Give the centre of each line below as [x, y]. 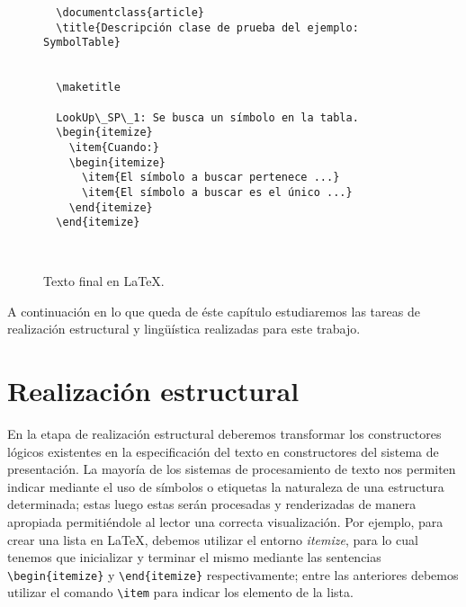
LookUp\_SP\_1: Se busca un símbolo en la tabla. [207, 117]
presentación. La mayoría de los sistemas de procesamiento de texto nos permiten [232, 469]
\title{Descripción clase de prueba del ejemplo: [207, 27]
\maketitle [88, 88]
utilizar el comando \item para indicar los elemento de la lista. [180, 592]
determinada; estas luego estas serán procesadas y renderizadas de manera [212, 504]
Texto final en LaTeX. [104, 281]
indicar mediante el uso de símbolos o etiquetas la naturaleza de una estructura [226, 486]
